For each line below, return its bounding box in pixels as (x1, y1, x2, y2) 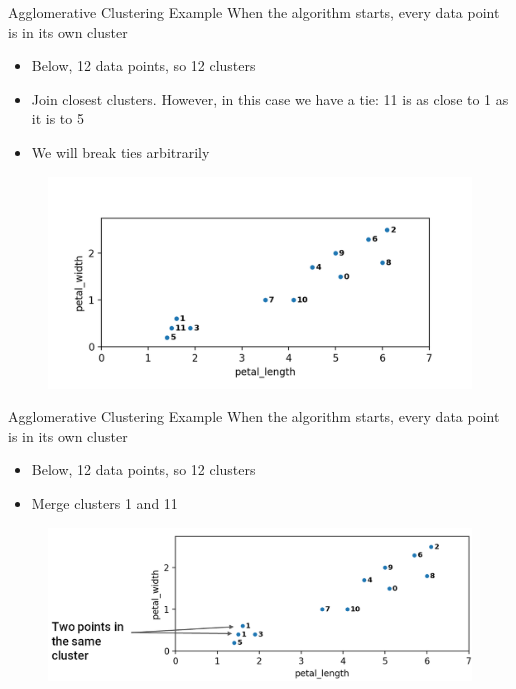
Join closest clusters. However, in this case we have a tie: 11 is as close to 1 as (31, 88, 509, 109)
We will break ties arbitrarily (31, 141, 210, 162)
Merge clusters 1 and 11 (31, 492, 178, 513)
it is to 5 (31, 108, 84, 129)
